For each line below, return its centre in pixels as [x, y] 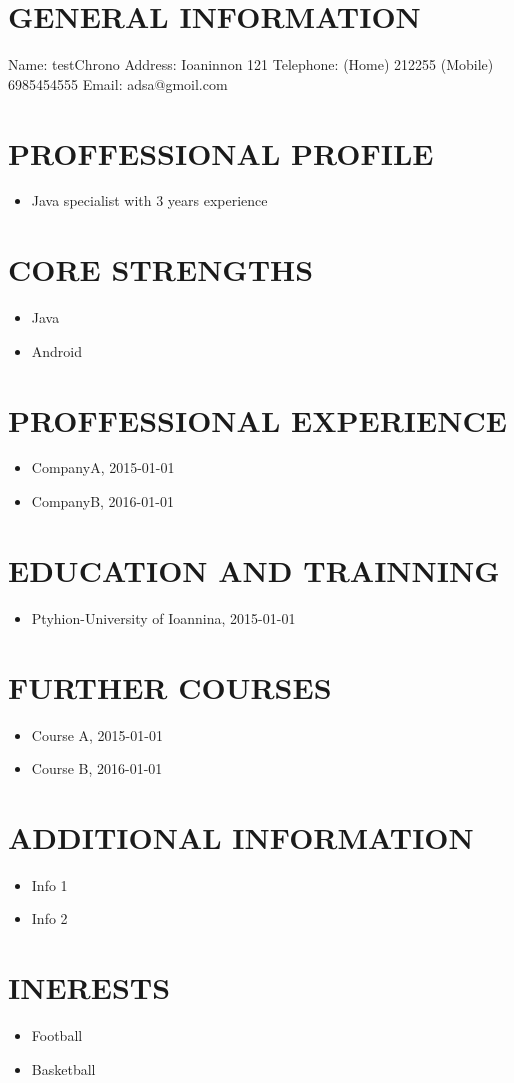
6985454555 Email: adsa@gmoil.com [118, 83]
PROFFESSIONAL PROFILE [221, 152]
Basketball [63, 1068]
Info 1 [49, 884]
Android [57, 350]
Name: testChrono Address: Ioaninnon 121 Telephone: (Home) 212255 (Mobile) [251, 64]
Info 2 [49, 918]
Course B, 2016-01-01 [97, 768]
